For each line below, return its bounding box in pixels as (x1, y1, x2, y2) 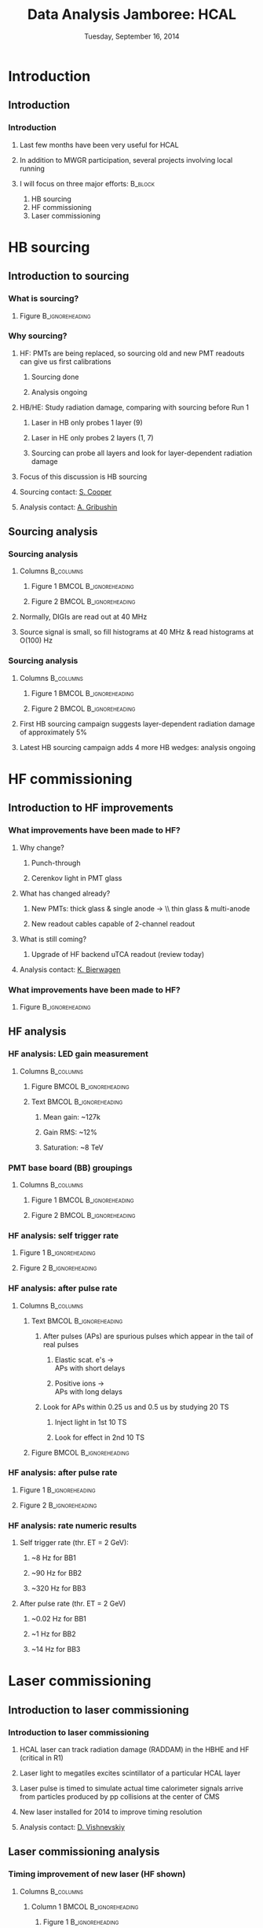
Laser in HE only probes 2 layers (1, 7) (31, 432, 155, 442)
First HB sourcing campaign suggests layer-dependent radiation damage (19, 719, 255, 728)
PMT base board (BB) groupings (8, 1162, 133, 1173)
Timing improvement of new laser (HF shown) (8, 1869, 186, 1880)
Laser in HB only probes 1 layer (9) (31, 418, 143, 427)
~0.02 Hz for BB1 (31, 1614, 86, 1624)
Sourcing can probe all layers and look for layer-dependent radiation (31, 448, 253, 458)
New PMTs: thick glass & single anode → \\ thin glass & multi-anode (31, 903, 250, 913)
